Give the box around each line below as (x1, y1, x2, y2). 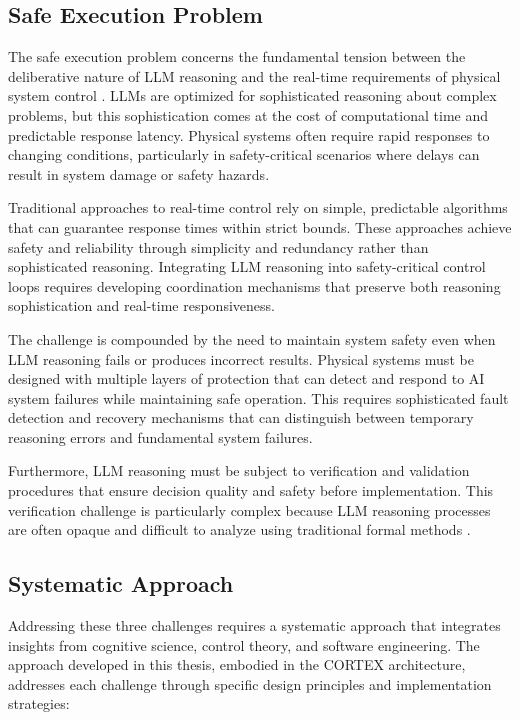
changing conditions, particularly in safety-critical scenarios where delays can (8, 144, 480, 165)
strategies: (8, 693, 70, 714)
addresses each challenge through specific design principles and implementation (8, 673, 492, 694)
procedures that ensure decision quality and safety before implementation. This (8, 480, 494, 501)
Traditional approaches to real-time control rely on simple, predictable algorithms (8, 197, 508, 218)
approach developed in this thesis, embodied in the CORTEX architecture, (8, 654, 466, 675)
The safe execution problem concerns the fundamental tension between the (8, 46, 466, 67)
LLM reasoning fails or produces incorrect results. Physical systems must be (8, 348, 474, 369)
